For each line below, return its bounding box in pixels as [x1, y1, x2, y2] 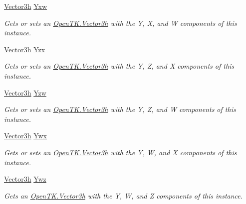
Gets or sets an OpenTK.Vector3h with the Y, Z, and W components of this [4, 104, 236, 114]
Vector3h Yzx [4, 44, 45, 54]
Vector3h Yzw [4, 87, 46, 98]
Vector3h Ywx [4, 130, 47, 141]
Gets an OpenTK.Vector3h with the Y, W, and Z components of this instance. [4, 190, 243, 201]
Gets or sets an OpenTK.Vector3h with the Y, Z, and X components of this [4, 61, 235, 71]
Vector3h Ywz [4, 174, 46, 184]
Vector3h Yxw [4, 1, 47, 11]
